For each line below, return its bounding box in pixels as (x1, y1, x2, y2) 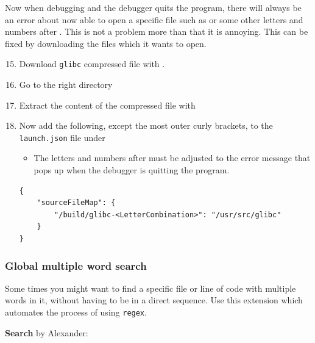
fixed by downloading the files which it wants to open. (5, 37, 207, 49)
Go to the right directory (19, 78, 113, 91)
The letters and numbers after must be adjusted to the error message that (34, 151, 311, 164)
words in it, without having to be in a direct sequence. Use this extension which (5, 294, 303, 306)
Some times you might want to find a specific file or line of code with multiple (5, 281, 296, 294)
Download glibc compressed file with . (19, 57, 165, 70)
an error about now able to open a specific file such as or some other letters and (5, 13, 303, 26)
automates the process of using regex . (5, 306, 147, 319)
